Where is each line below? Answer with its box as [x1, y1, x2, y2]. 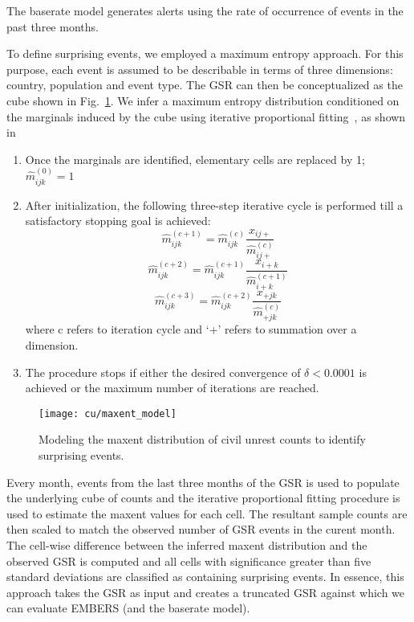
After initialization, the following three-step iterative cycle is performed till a [25, 196, 404, 213]
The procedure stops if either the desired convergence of [25, 363, 301, 380]
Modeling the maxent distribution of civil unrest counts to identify [39, 431, 366, 448]
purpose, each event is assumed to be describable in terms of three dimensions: [6, 60, 393, 77]
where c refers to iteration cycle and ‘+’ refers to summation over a [25, 321, 357, 338]
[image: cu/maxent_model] [39, 407, 177, 419]
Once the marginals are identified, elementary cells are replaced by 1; [25, 150, 365, 167]
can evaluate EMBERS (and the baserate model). [6, 599, 250, 616]
